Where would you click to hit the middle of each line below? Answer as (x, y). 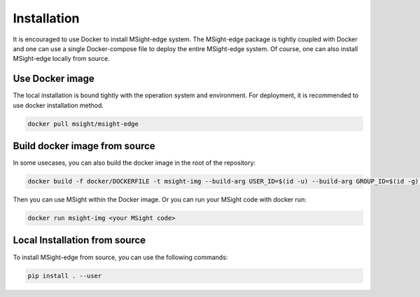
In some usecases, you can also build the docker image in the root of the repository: (134, 163)
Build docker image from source (84, 146)
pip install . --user (65, 276)
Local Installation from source (79, 241)
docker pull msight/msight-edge (83, 124)
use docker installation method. (58, 105)
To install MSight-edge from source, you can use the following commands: (120, 257)
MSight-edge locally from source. (61, 59)
